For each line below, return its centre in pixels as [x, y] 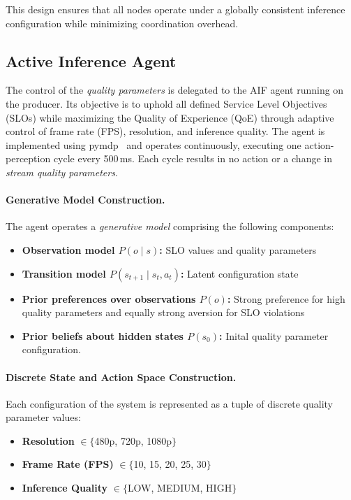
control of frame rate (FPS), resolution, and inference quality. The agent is [165, 131]
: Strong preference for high [286, 298]
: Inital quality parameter [274, 335]
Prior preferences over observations [109, 298]
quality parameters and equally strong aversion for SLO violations [163, 312]
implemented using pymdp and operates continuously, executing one [154, 144]
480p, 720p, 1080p [133, 440]
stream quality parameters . [62, 172]
